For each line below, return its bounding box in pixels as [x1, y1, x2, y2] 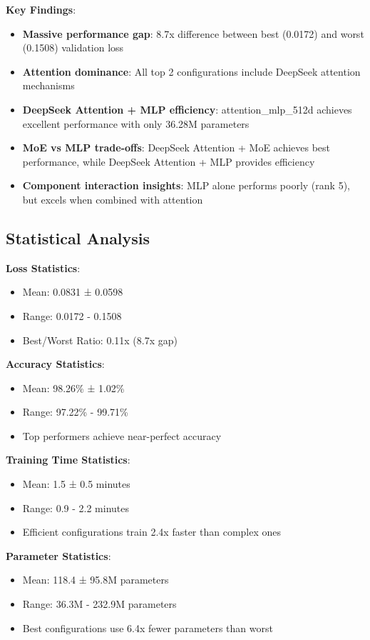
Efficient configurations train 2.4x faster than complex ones [22, 524, 282, 539]
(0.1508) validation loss [22, 40, 124, 55]
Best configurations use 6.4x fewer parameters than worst [22, 620, 273, 635]
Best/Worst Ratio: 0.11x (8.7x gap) [22, 332, 178, 347]
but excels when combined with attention [22, 191, 203, 206]
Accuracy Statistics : [6, 356, 105, 371]
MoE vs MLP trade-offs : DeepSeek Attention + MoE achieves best [22, 140, 331, 155]
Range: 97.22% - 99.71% [22, 404, 128, 419]
